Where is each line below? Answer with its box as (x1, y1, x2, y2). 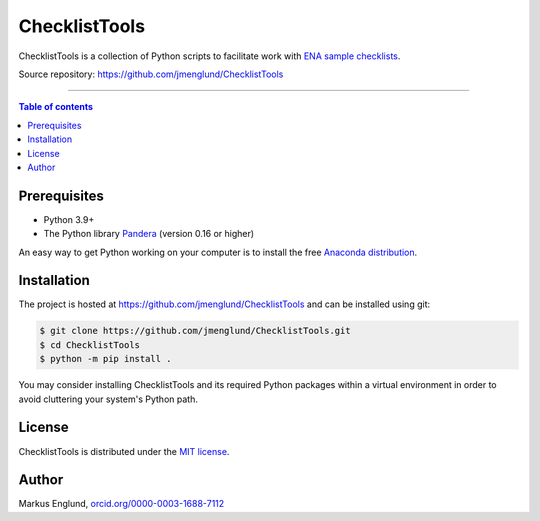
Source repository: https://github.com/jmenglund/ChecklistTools (18, 68, 284, 80)
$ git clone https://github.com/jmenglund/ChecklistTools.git (39, 325, 351, 337)
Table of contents (18, 101, 94, 113)
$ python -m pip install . (39, 353, 172, 365)
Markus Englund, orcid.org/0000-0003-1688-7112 (18, 498, 225, 510)
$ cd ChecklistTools (39, 339, 140, 350)
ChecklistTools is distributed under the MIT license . (18, 445, 230, 457)
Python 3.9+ (43, 213, 95, 225)
